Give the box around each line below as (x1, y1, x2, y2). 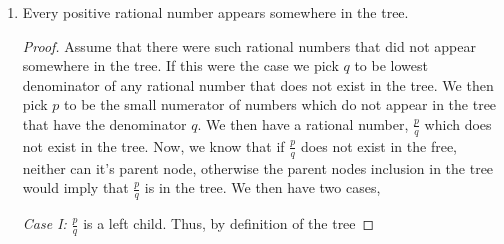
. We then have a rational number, (197, 113, 409, 134)
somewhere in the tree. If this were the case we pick (22, 55, 339, 76)
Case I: (22, 213, 67, 234)
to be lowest (354, 55, 428, 76)
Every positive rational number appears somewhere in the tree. (22, 2, 409, 22)
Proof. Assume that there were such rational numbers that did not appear (22, 35, 476, 56)
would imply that (22, 177, 129, 198)
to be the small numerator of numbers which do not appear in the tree (64, 94, 497, 115)
